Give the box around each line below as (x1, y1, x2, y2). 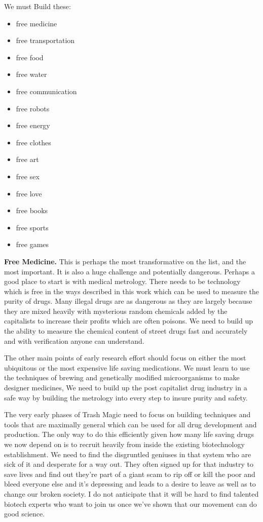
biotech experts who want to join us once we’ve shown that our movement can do (4, 498, 257, 509)
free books (16, 205, 48, 216)
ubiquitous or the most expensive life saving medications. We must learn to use (4, 362, 250, 373)
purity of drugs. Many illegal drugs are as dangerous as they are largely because (4, 296, 252, 306)
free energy (16, 120, 50, 131)
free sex (16, 171, 40, 181)
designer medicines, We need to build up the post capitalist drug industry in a (4, 382, 247, 393)
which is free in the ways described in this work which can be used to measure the (4, 286, 259, 296)
